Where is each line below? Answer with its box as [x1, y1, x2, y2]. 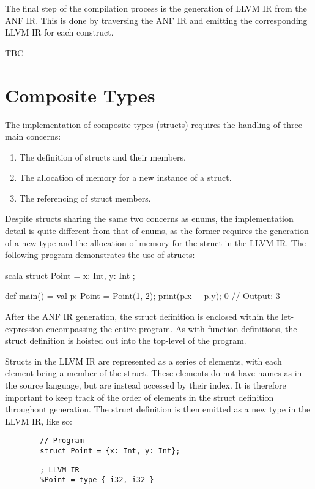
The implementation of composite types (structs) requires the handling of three [5, 118, 302, 131]
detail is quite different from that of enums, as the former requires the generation [5, 224, 309, 237]
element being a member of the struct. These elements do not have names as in [5, 366, 302, 379]
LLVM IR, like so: [5, 414, 72, 427]
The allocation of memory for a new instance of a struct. [19, 171, 232, 184]
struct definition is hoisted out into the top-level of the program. [5, 334, 246, 347]
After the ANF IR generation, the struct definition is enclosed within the [5, 310, 279, 323]
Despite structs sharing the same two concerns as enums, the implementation [5, 212, 294, 225]
